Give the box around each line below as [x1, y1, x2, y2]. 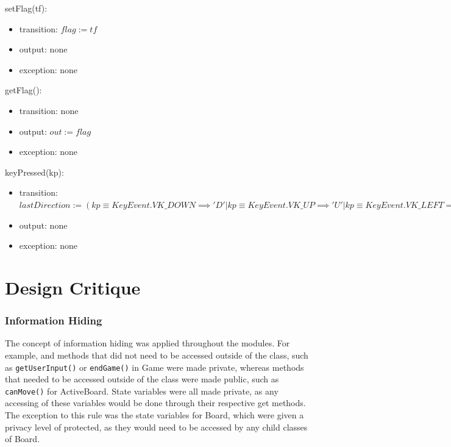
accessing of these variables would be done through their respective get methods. [5, 396, 306, 409]
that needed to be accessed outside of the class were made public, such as [5, 373, 279, 385]
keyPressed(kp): [5, 165, 64, 178]
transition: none [19, 104, 79, 116]
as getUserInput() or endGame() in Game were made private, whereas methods [5, 360, 304, 373]
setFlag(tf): [5, 2, 48, 14]
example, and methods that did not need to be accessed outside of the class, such [5, 348, 308, 361]
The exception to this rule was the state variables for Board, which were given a [5, 409, 304, 421]
